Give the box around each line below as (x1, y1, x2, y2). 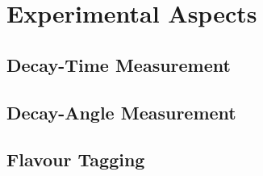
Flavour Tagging (6, 147, 145, 172)
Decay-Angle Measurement (6, 99, 236, 124)
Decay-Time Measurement (6, 52, 231, 77)
